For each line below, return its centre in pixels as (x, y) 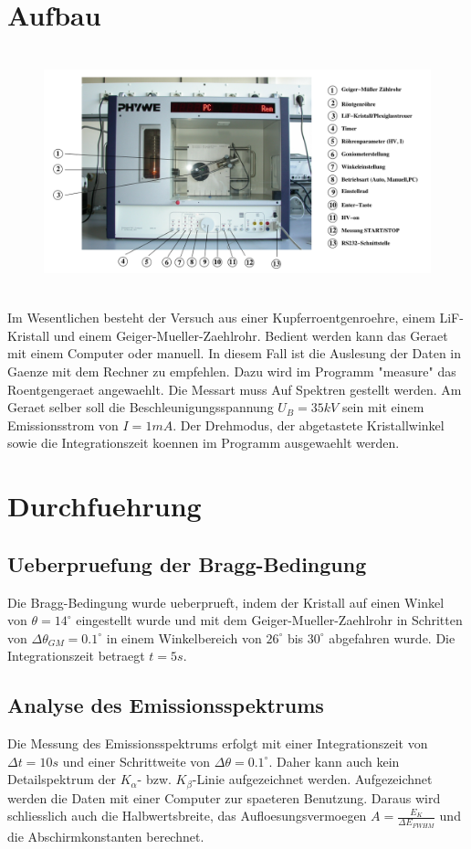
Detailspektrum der (62, 779)
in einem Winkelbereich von (184, 637)
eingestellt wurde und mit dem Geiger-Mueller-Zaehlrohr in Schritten (269, 620)
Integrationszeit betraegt (76, 656)
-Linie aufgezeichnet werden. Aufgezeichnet (312, 779)
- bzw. (154, 779)
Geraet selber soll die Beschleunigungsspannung (141, 407)
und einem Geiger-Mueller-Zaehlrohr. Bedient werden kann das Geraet (251, 335)
